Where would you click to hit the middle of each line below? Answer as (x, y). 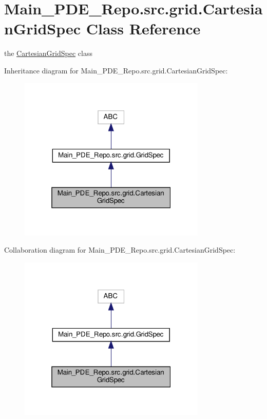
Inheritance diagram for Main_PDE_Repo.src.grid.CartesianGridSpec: (116, 70)
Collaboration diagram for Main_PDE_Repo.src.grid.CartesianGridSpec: (120, 250)
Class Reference (143, 28)
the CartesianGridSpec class (48, 53)
